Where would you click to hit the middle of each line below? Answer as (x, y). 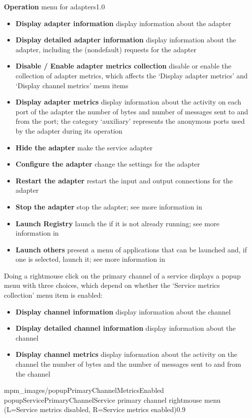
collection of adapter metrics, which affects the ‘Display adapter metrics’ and (131, 75)
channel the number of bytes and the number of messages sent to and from (128, 364)
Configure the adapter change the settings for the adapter (108, 164)
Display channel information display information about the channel (123, 311)
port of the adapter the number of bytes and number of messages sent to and (132, 111)
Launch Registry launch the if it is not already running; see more (117, 223)
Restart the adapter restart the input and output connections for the (124, 180)
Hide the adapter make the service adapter (84, 147)
